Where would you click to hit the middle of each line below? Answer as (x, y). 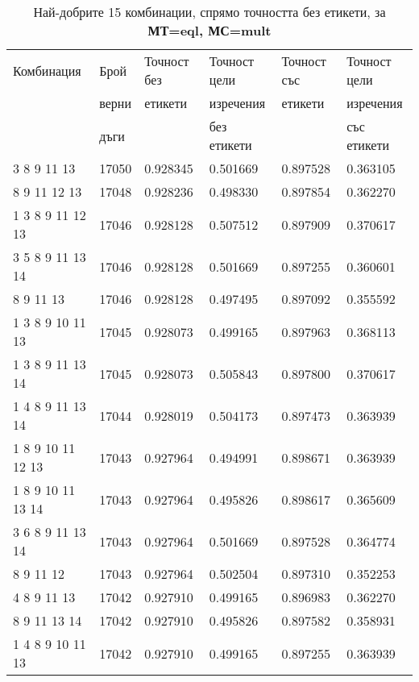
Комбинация (47, 70)
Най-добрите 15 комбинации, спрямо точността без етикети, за (209, 12)
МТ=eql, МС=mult (209, 30)
